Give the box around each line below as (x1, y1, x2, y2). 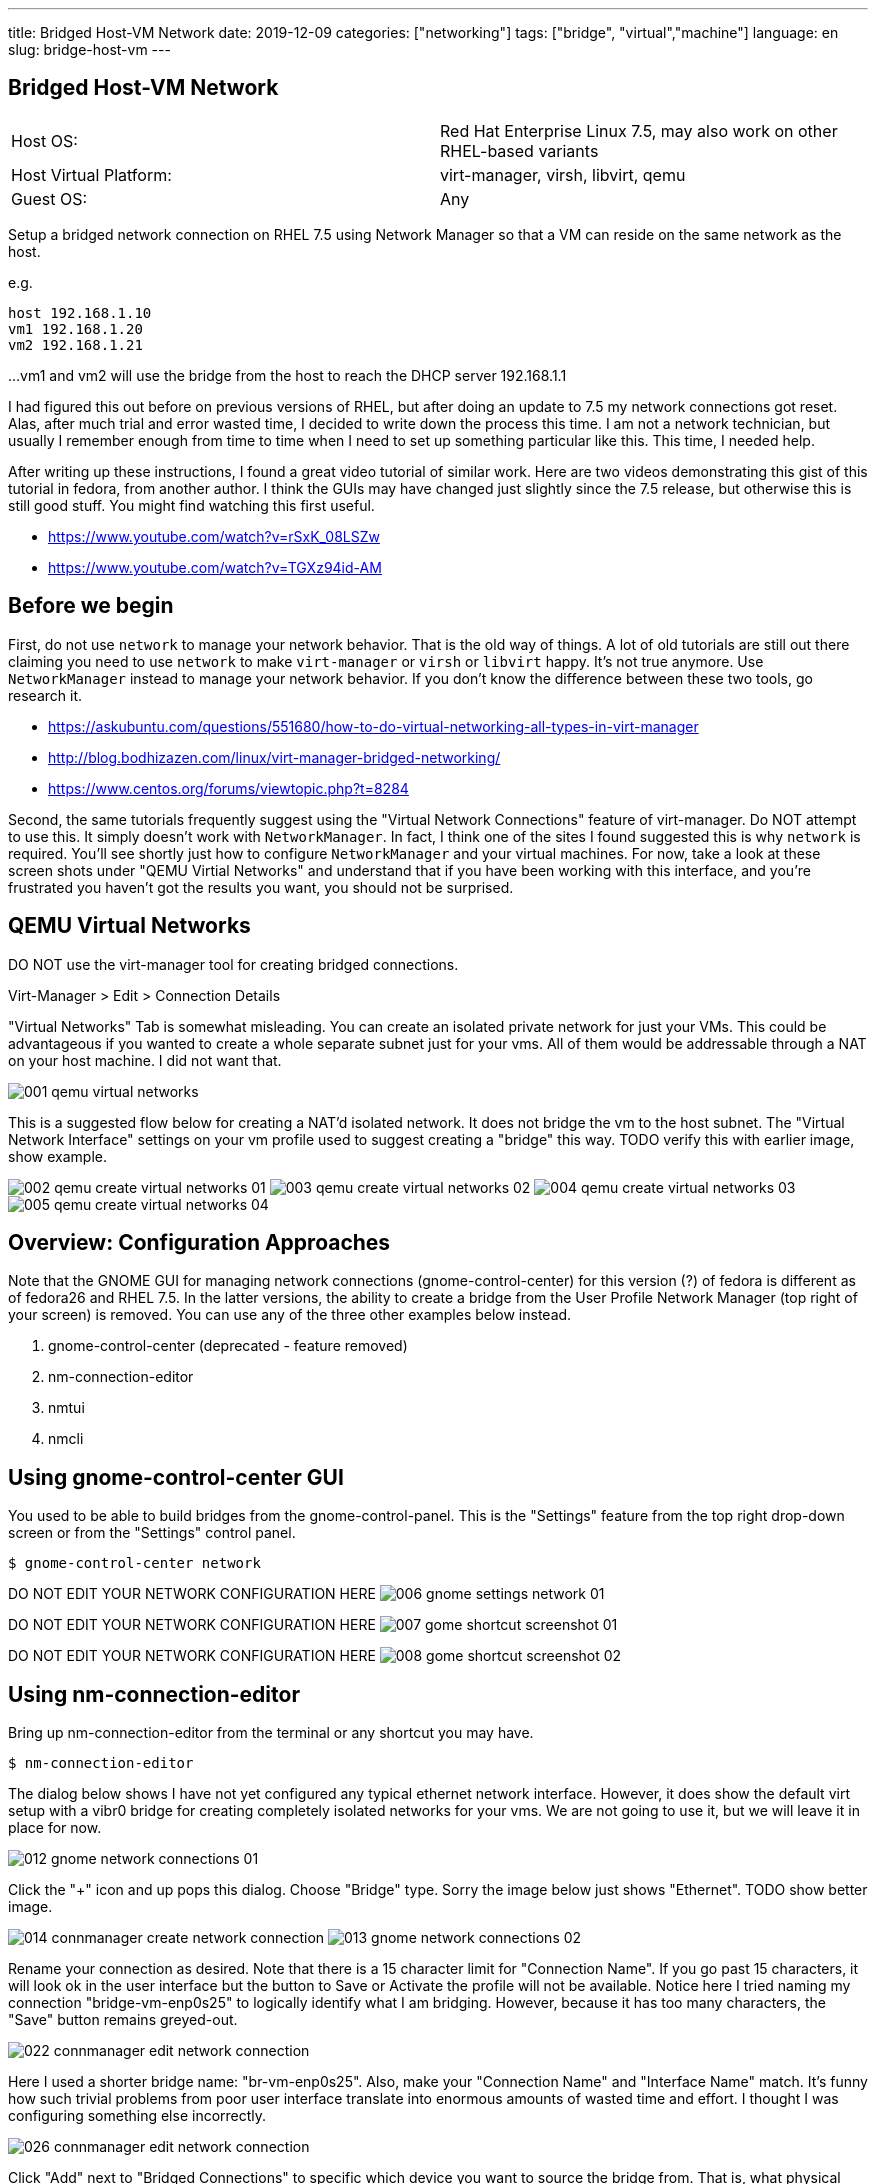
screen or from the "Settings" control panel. (8, 1524, 296, 1542)
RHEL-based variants (440, 140, 599, 161)
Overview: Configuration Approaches (8, 1229, 391, 1255)
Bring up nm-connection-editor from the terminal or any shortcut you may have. (8, 1724, 534, 1742)
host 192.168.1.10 (8, 304, 152, 321)
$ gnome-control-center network (8, 1555, 261, 1572)
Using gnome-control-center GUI (8, 1464, 344, 1490)
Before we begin (8, 593, 174, 619)
